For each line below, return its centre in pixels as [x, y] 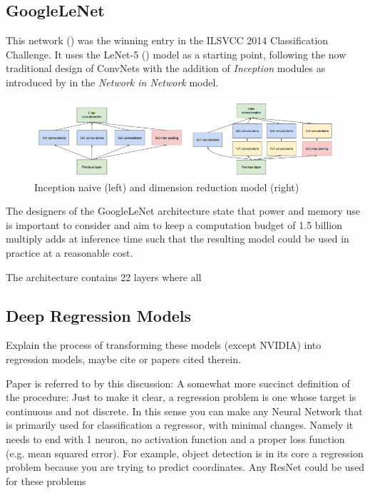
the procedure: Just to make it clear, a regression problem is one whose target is [181, 397]
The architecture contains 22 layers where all [104, 276]
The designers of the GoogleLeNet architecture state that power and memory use [183, 211]
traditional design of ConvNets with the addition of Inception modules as [166, 68]
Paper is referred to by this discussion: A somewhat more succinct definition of [178, 383]
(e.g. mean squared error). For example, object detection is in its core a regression [185, 453]
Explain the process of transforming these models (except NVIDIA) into [164, 345]
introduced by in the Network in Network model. [112, 82]
